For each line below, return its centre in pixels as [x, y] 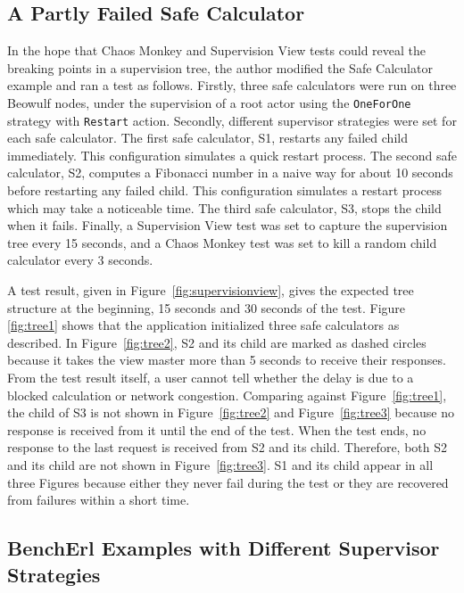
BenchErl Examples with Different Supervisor [224, 548]
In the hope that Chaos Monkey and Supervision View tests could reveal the [216, 50]
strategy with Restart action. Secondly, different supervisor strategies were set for [232, 120]
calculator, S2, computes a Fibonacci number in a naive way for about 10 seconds [230, 173]
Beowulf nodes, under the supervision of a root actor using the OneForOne [209, 102]
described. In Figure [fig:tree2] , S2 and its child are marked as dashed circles [217, 342]
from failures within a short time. [99, 500]
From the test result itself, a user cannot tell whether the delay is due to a [211, 378]
